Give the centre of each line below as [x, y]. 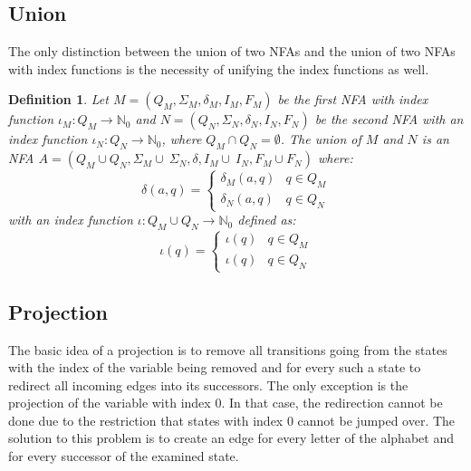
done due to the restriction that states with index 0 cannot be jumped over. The [232, 420]
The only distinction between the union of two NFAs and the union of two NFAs [232, 51]
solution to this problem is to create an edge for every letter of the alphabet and [231, 438]
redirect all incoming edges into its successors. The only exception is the [208, 384]
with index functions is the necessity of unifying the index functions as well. [219, 68]
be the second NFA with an [389, 119]
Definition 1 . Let [58, 99]
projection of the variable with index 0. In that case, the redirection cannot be [226, 403]
